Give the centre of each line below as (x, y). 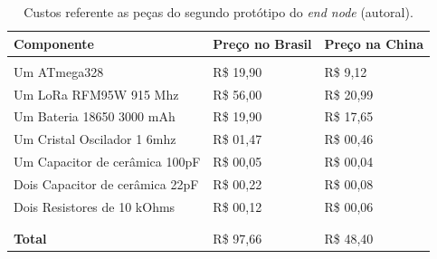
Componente (54, 43)
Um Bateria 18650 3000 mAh (95, 116)
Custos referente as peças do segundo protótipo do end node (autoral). (218, 12)
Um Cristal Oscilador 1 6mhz (95, 139)
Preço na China (374, 43)
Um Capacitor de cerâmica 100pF (107, 162)
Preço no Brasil (262, 43)
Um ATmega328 (59, 71)
